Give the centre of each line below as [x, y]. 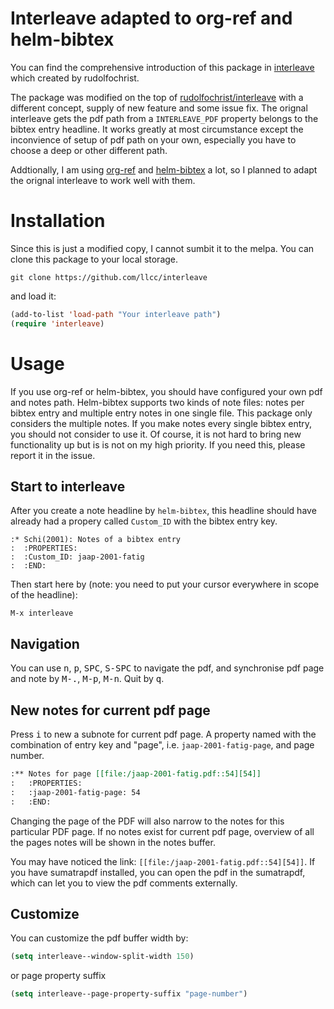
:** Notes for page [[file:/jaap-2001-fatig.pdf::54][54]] [136, 774]
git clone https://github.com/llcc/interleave [109, 277]
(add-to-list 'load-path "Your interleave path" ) [116, 314]
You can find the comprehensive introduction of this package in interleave [162, 67]
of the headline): [44, 595]
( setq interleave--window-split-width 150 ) [102, 957]
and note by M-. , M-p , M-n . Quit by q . [87, 679]
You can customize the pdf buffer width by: [99, 938]
